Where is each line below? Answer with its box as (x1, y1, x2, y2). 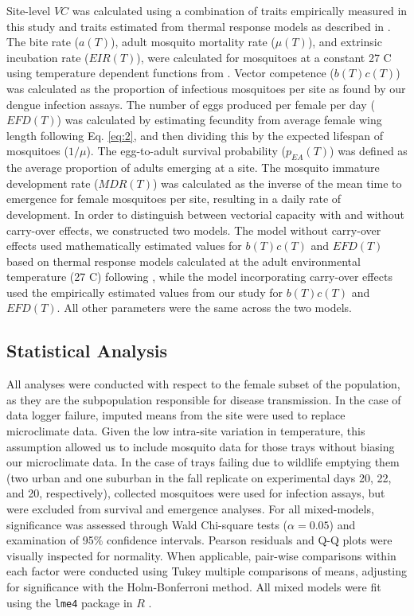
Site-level (6, 2, 51, 18)
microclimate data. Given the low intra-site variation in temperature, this (6, 423, 365, 439)
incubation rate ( (6, 49, 89, 65)
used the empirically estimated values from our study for (6, 283, 283, 300)
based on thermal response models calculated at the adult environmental (6, 252, 361, 269)
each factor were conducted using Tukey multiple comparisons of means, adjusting (6, 563, 407, 579)
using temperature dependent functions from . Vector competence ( (6, 64, 334, 81)
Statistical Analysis (6, 338, 168, 363)
